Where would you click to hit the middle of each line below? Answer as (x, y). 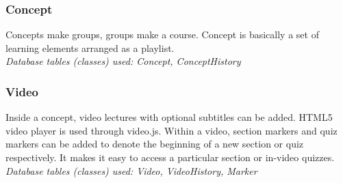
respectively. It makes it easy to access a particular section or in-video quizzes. (170, 157)
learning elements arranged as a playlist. (90, 47)
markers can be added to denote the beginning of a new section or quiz (155, 144)
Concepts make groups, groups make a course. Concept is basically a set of (162, 34)
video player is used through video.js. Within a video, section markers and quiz (171, 130)
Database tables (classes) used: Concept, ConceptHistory (123, 61)
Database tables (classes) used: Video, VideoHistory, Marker (131, 170)
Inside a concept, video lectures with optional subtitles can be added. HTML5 (169, 117)
